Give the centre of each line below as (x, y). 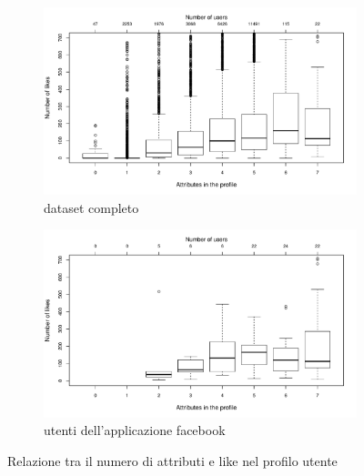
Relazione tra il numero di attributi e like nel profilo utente (172, 460)
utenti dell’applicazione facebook (135, 430)
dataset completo (91, 207)
